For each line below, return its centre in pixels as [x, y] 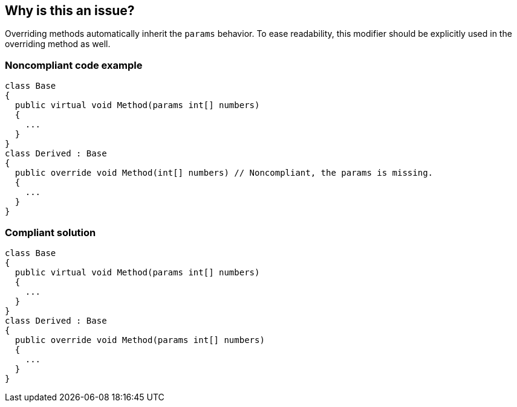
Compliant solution [50, 232]
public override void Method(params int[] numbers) [140, 340]
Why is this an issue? [70, 11]
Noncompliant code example [74, 65]
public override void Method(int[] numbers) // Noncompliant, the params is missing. [224, 173]
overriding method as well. [58, 44]
